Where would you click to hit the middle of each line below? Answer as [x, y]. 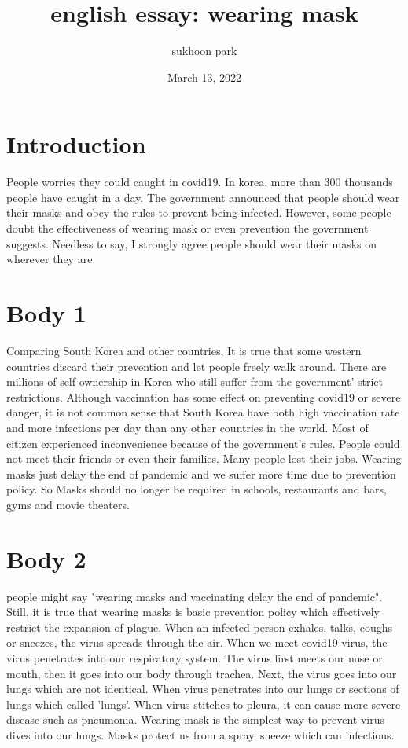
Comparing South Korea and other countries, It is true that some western [184, 350]
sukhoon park [204, 51]
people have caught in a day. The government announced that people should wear [203, 197]
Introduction [76, 144]
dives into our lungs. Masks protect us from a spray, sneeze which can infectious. [200, 734]
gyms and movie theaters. [68, 504]
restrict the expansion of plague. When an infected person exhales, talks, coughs [199, 627]
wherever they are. [51, 259]
